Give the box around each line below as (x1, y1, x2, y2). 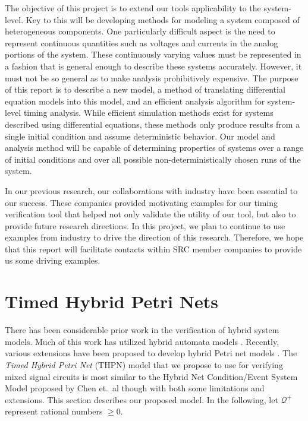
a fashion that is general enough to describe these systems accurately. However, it (5, 59, 302, 72)
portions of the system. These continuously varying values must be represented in (5, 48, 301, 61)
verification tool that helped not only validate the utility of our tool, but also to (5, 208, 296, 220)
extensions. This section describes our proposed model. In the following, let (5, 393, 278, 406)
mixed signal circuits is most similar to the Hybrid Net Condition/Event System (5, 370, 298, 382)
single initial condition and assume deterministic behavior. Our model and (5, 129, 275, 142)
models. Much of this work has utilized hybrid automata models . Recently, (5, 335, 279, 347)
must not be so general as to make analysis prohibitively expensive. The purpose (5, 71, 298, 84)
